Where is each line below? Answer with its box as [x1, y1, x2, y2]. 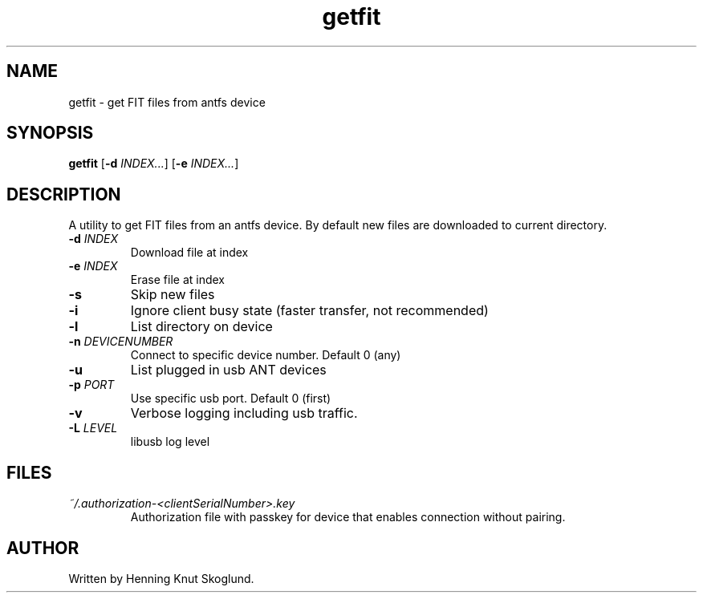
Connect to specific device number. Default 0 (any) [130, 348, 401, 362]
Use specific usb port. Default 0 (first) [130, 391, 331, 406]
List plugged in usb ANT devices [130, 362, 327, 378]
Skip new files [130, 286, 215, 303]
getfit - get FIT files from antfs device [68, 95, 266, 109]
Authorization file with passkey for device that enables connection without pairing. [130, 510, 566, 524]
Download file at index [130, 245, 249, 260]
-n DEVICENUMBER [68, 334, 173, 349]
